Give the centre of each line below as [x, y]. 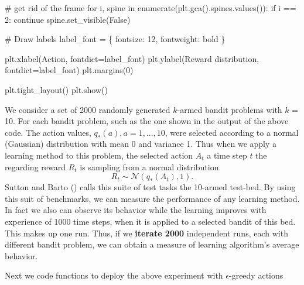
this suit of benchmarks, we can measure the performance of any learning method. [152, 198]
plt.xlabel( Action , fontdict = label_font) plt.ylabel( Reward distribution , [132, 58]
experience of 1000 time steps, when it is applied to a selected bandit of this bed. [150, 221]
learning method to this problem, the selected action [99, 155]
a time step [227, 155]
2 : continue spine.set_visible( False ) [68, 19]
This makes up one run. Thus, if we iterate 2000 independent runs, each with [146, 233]
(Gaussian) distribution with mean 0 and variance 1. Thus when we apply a [141, 144]
